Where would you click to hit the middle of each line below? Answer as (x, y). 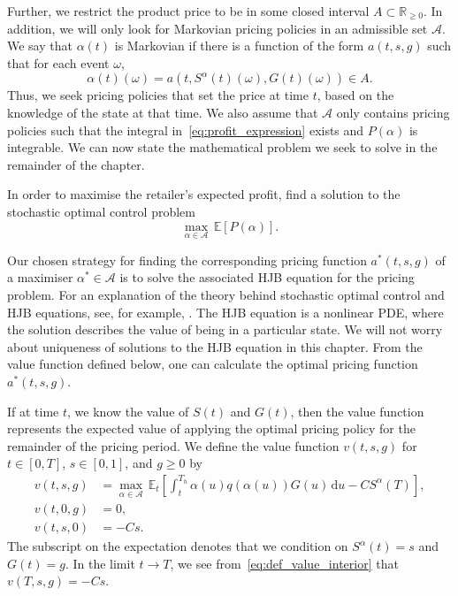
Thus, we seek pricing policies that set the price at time (158, 95)
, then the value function (357, 411)
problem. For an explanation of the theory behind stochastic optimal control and (226, 294)
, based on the (355, 95)
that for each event (58, 62)
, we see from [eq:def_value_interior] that (284, 563)
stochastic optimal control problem (101, 211)
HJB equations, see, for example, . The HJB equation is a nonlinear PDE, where (225, 312)
